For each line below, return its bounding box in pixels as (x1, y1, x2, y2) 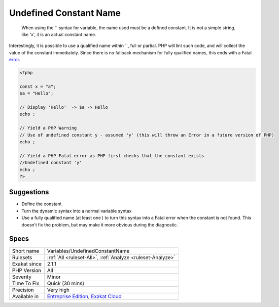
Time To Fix (12, 280, 39, 287)
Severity (12, 273, 32, 280)
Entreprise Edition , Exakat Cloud (47, 293, 122, 300)
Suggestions (9, 188, 49, 196)
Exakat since (12, 260, 42, 267)
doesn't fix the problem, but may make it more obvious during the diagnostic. (21, 221, 178, 227)
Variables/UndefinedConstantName (47, 247, 130, 254)
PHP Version (12, 267, 41, 274)
